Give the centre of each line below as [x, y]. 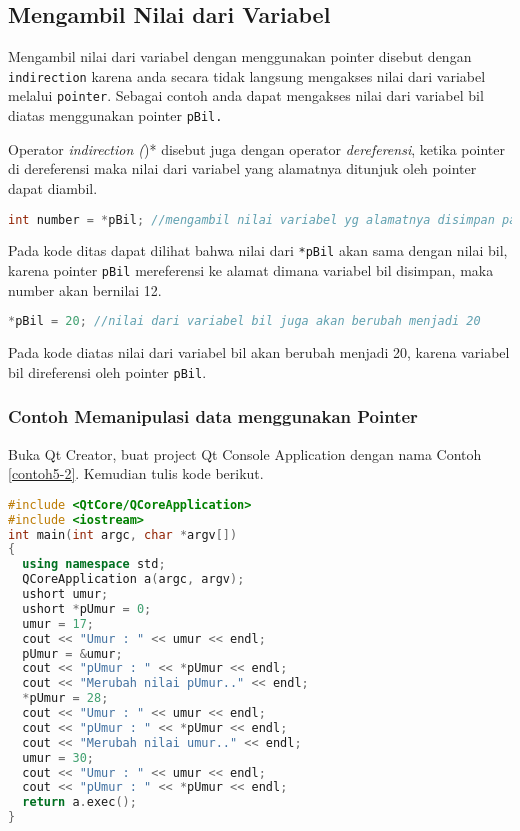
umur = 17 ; [58, 623]
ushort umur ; [65, 594]
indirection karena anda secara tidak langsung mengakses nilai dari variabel [247, 75]
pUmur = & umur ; [72, 653]
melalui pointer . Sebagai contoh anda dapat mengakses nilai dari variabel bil [246, 95]
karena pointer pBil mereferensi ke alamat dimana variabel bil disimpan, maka [251, 270]
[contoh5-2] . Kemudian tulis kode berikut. [136, 473]
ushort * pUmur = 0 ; [87, 608]
